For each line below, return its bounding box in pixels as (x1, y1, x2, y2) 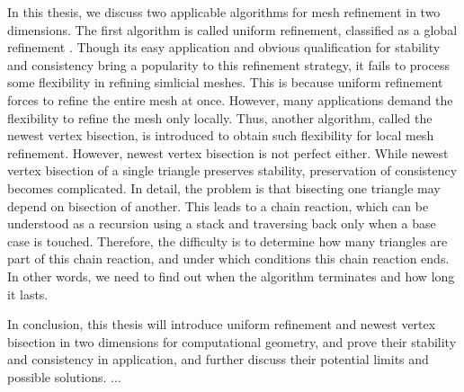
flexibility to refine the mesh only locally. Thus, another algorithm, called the (7, 108, 433, 127)
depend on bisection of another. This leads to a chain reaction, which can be (7, 196, 429, 215)
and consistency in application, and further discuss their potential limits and (7, 350, 429, 369)
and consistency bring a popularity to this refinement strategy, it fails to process (7, 55, 450, 74)
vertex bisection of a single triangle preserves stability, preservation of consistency (7, 161, 458, 180)
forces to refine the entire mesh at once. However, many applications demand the (7, 90, 453, 109)
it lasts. (7, 284, 49, 303)
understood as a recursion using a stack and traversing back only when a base (7, 214, 436, 233)
